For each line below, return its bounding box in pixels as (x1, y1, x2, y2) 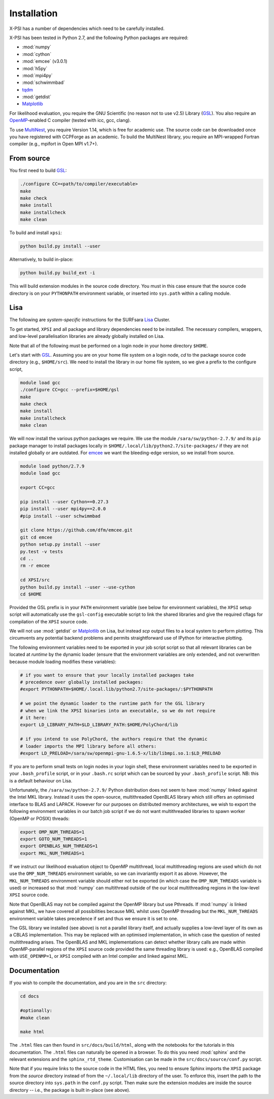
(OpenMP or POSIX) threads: (9, 815, 70, 822)
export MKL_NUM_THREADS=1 (20, 850, 85, 856)
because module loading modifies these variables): (9, 658, 117, 665)
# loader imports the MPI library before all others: (20, 743, 157, 749)
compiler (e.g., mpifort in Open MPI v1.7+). (9, 141, 98, 147)
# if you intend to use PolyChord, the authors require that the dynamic (20, 736, 208, 742)
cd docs (20, 993, 39, 999)
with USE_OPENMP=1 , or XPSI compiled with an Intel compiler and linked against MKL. (9, 953, 189, 959)
